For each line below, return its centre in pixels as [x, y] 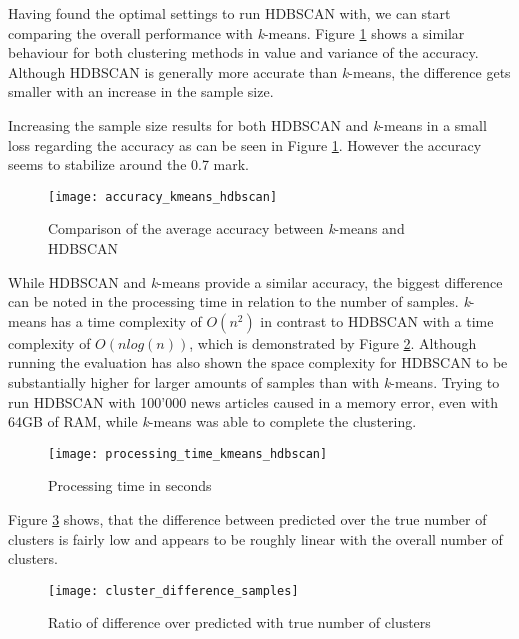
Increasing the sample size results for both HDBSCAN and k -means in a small [247, 124]
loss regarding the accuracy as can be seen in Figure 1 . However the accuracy [245, 144]
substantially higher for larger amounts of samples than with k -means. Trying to [254, 381]
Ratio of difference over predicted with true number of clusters [239, 622]
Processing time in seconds [130, 485]
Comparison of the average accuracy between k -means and [226, 228]
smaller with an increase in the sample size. [141, 91]
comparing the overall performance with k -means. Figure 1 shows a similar [236, 32]
